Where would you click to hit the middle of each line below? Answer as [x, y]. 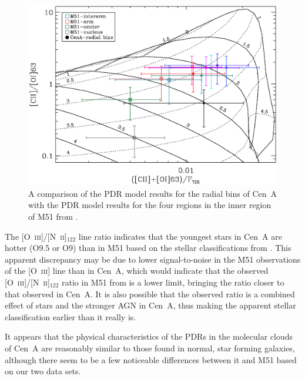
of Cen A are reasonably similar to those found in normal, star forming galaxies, [150, 348]
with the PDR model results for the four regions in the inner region [150, 205]
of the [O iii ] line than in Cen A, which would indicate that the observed [137, 271]
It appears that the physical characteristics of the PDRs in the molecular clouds [149, 336]
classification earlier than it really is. [71, 316]
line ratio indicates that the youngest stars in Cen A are [180, 236]
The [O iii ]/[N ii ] [36, 236]
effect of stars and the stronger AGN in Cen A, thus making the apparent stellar [150, 305]
